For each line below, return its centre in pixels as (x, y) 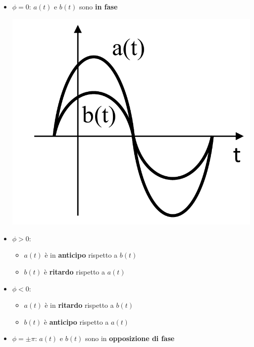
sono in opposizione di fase (130, 338)
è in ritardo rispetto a (79, 305)
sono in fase (99, 6)
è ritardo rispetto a (75, 271)
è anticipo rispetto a (76, 321)
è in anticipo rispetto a (81, 255)
